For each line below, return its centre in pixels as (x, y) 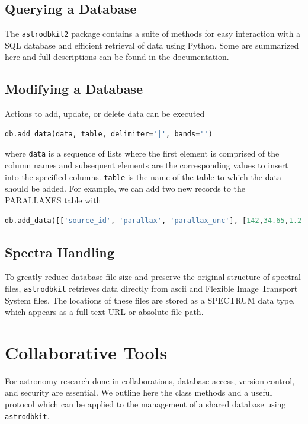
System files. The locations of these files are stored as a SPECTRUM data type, (150, 300)
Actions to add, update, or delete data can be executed (105, 114)
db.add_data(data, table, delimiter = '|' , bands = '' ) (109, 134)
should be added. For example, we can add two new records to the (125, 188)
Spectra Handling (60, 252)
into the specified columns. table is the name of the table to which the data (143, 176)
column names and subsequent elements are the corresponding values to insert (147, 165)
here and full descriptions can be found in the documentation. (117, 57)
